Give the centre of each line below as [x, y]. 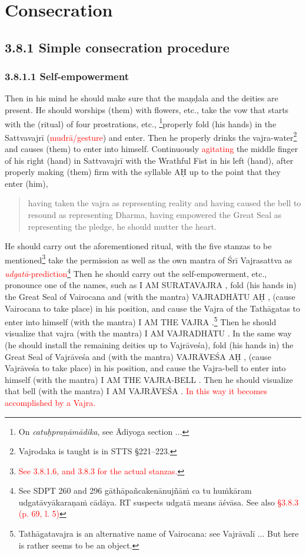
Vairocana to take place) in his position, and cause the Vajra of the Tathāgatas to [153, 308]
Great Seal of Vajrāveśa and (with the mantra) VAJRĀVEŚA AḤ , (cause [138, 356]
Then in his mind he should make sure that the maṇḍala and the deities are [142, 98]
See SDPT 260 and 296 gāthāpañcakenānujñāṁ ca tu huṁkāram [135, 490]
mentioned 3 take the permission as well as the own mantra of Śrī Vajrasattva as [149, 259]
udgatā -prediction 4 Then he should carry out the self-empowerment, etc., [136, 272]
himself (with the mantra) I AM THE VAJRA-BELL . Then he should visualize [149, 379]
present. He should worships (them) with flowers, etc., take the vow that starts [147, 109]
